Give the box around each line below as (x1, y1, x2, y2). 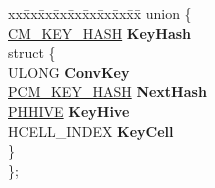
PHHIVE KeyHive (8, 100, 130, 121)
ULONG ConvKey (8, 61, 130, 82)
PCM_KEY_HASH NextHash (8, 81, 207, 102)
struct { (8, 42, 56, 63)
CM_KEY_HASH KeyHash (8, 22, 192, 43)
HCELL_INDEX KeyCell (8, 120, 174, 141)
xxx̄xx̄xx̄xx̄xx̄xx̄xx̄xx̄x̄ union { (8, 3, 192, 23)
